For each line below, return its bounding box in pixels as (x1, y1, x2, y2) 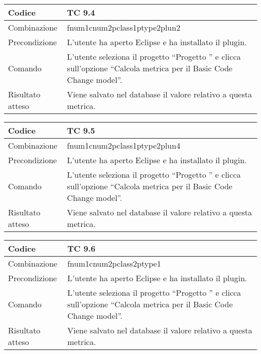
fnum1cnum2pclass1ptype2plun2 (67, 22, 181, 33)
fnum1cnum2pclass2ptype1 (67, 258, 161, 269)
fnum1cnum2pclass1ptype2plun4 (67, 140, 181, 151)
